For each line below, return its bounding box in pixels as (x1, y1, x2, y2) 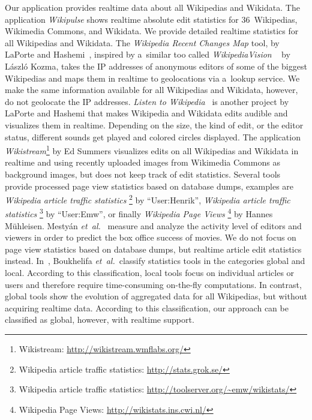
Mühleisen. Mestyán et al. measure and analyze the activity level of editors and (5, 219, 302, 232)
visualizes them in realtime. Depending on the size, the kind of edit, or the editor (5, 118, 304, 131)
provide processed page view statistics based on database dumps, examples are (5, 179, 294, 192)
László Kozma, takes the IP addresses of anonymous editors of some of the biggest (5, 59, 307, 72)
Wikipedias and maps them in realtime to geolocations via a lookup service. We (5, 71, 300, 84)
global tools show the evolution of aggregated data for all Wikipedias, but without (5, 290, 307, 302)
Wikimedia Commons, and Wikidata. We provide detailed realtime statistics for (5, 25, 299, 37)
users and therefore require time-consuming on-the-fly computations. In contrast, (5, 278, 302, 290)
